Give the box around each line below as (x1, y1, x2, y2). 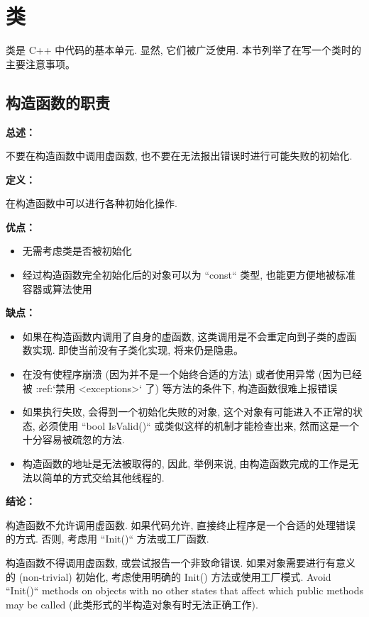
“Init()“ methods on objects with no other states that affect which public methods (6, 583, 364, 598)
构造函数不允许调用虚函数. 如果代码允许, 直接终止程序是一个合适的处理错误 (6, 517, 356, 532)
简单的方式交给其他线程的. (42, 469, 165, 484)
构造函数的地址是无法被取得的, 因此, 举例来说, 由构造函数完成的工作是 (22, 456, 349, 471)
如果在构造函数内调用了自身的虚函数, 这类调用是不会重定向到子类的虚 (22, 328, 347, 343)
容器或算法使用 (22, 281, 92, 296)
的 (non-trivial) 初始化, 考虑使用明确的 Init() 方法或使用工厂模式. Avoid (6, 569, 331, 584)
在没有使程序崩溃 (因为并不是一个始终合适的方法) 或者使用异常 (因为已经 (22, 367, 363, 382)
